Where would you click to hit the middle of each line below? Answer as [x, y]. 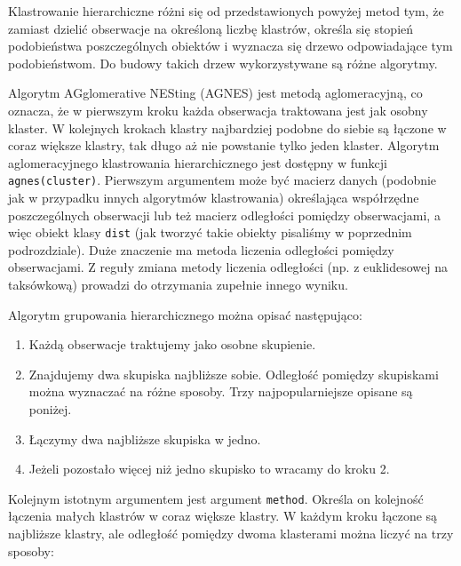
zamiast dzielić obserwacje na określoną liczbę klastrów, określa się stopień [211, 28]
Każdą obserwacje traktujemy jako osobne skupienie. [172, 344]
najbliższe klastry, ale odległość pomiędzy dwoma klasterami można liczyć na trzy [231, 534]
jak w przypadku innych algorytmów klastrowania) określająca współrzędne [214, 197]
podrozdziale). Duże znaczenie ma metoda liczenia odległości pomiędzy [201, 249]
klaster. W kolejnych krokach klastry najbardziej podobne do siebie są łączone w [227, 128]
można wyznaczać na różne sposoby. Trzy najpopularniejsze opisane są [221, 391]
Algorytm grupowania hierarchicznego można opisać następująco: [185, 314]
